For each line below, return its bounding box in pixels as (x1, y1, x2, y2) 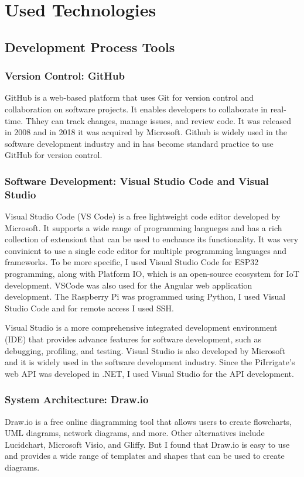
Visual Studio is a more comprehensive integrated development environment (5, 321, 278, 334)
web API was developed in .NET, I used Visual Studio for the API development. (5, 367, 294, 379)
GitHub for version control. (5, 149, 103, 161)
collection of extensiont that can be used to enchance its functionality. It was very (5, 233, 299, 245)
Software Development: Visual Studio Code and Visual (5, 173, 269, 188)
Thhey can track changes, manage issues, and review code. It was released (25, 114, 291, 126)
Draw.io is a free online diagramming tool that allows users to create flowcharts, (5, 415, 292, 427)
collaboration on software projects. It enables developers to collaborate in (5, 102, 268, 115)
